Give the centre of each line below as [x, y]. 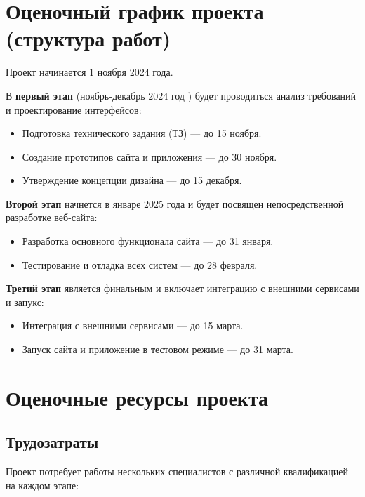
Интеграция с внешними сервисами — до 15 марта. [133, 325]
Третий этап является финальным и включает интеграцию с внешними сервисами [182, 288]
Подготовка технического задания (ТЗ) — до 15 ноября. [142, 133]
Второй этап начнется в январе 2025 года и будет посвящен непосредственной [175, 203]
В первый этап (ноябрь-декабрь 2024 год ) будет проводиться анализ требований [181, 95]
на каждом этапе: [42, 485]
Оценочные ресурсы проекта [137, 397]
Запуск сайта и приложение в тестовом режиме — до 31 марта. [158, 349]
